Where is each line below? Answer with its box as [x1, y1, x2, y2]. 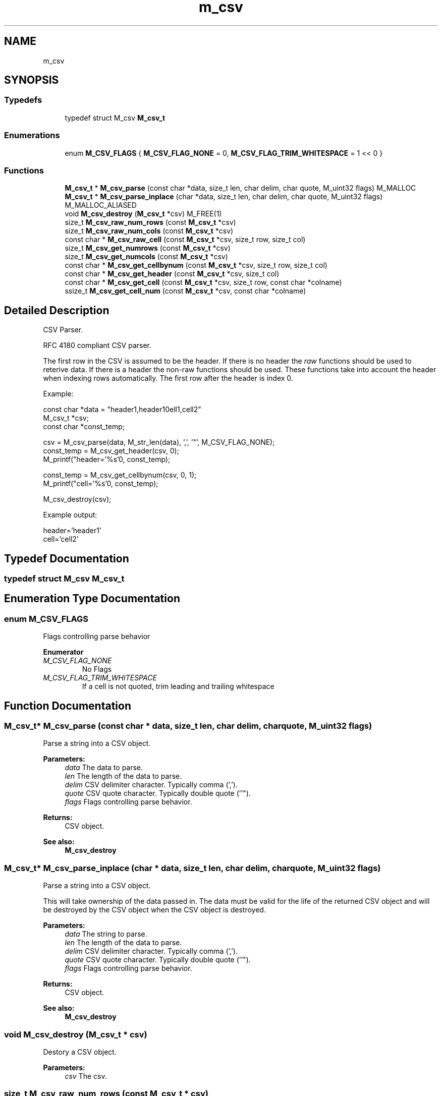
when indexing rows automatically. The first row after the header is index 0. [43, 374, 293, 383]
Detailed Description [4, 304, 109, 317]
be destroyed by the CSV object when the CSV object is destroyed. [43, 905, 266, 914]
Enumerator [43, 648, 84, 657]
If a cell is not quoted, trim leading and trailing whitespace [82, 682, 274, 691]
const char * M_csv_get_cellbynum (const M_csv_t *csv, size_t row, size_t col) [65, 261, 327, 270]
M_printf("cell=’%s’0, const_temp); [43, 479, 158, 488]
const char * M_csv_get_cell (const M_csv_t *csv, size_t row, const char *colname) [65, 278, 342, 287]
